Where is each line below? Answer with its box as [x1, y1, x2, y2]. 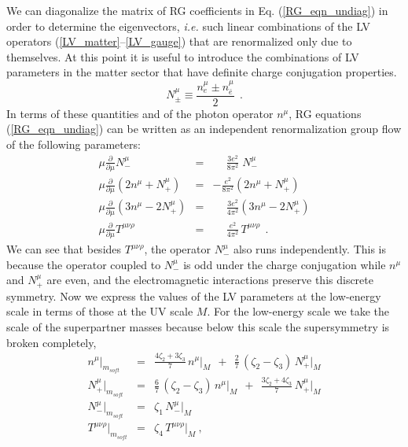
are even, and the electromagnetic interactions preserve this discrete [46, 272, 373, 288]
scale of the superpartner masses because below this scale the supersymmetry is [6, 319, 390, 335]
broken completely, [6, 334, 97, 350]
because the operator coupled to [6, 256, 161, 272]
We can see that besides [6, 241, 122, 257]
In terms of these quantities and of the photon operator [6, 105, 274, 121]
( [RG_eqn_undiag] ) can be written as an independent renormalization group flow [6, 120, 402, 137]
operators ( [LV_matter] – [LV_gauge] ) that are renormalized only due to [6, 33, 352, 50]
